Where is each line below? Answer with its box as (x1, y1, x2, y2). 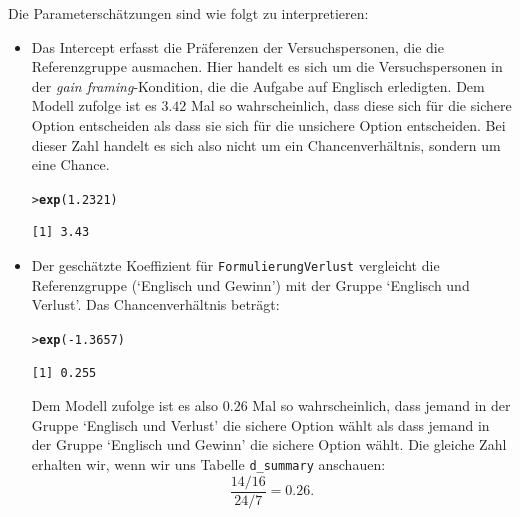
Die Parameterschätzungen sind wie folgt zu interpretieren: (8, 3, 369, 23)
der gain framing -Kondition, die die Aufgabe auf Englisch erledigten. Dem (31, 75, 485, 96)
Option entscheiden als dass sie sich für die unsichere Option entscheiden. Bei (31, 114, 506, 135)
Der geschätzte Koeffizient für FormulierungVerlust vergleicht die (31, 255, 440, 275)
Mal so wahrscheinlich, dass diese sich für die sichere (191, 95, 512, 116)
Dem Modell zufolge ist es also (31, 395, 219, 416)
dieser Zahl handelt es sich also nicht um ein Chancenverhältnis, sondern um (31, 134, 501, 155)
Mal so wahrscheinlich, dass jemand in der (252, 395, 511, 416)
